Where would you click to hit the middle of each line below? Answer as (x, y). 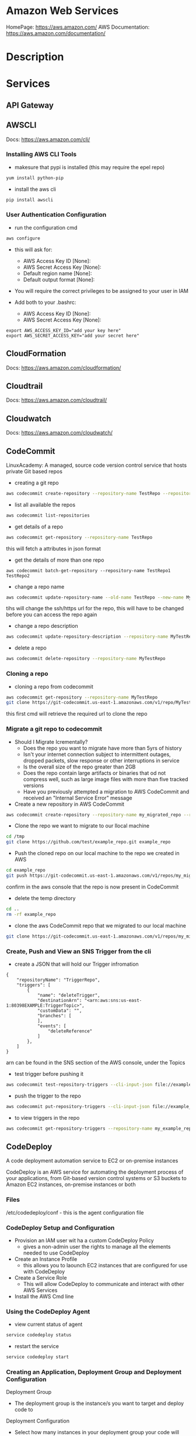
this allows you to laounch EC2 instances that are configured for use (105, 1265)
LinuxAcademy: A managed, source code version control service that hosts (97, 465)
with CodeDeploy (44, 1271)
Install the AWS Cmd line (44, 1296)
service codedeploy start (37, 1357)
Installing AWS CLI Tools (41, 155)
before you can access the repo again (52, 615)
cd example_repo (26, 870)
